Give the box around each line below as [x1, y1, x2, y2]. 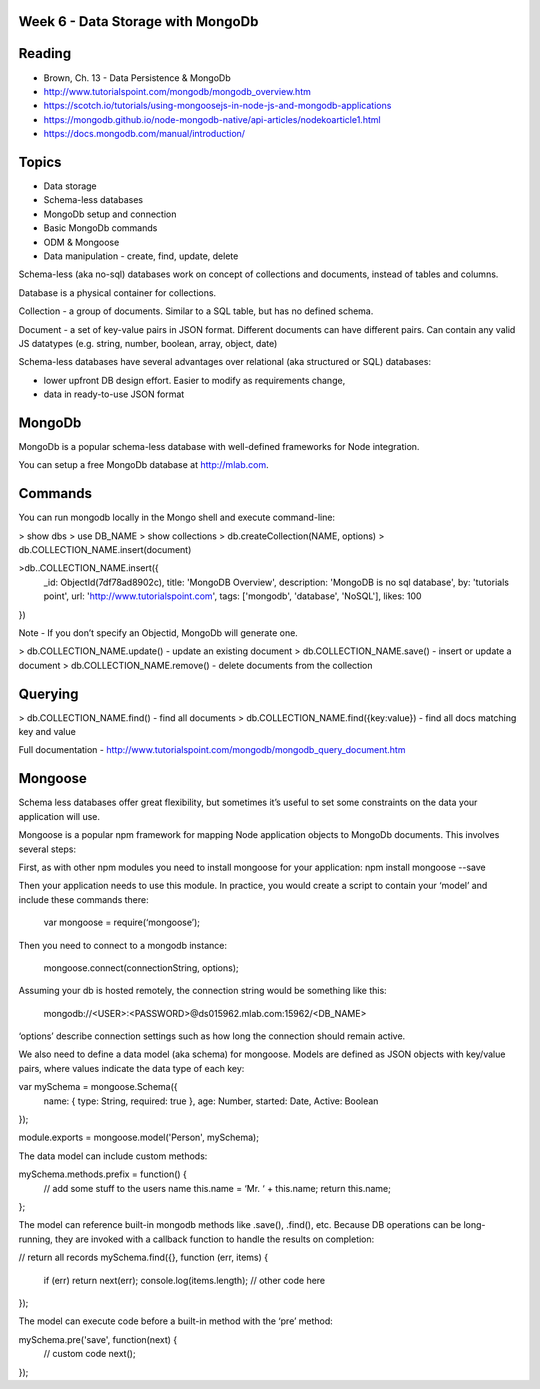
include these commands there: [18, 893, 149, 905]
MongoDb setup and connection [43, 208, 177, 220]
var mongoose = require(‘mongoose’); [43, 916, 200, 929]
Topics [18, 153, 62, 170]
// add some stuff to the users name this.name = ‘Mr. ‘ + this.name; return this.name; [43, 1182, 392, 1194]
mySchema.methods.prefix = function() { [18, 1168, 187, 1180]
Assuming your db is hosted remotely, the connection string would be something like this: [18, 985, 387, 997]
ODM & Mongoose [43, 236, 120, 248]
